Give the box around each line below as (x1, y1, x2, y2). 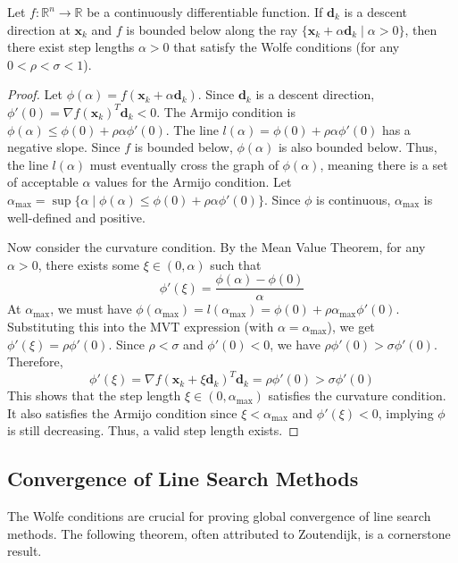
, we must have (50, 299, 132, 318)
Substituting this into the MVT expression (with (7, 316, 274, 335)
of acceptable (7, 172, 79, 191)
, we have (270, 334, 321, 353)
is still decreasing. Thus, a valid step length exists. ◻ (7, 421, 299, 440)
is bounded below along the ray (126, 20, 298, 38)
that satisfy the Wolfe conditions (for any (173, 38, 400, 56)
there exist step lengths (7, 38, 135, 56)
